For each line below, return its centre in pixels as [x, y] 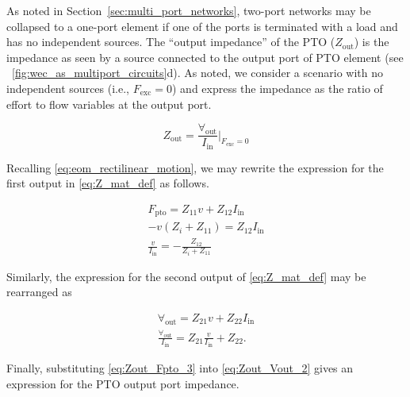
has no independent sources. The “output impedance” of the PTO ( [171, 42]
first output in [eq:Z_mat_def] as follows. [108, 183]
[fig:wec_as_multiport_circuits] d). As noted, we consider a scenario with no [197, 73]
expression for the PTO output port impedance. [123, 383]
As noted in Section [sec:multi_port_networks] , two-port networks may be [189, 10]
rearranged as [39, 292]
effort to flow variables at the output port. [109, 104]
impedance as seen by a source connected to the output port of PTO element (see [205, 57]
